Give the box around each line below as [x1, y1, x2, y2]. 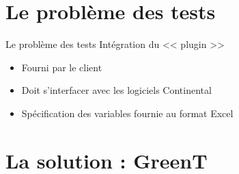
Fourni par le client [21, 60, 102, 74]
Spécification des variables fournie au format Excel [21, 105, 234, 120]
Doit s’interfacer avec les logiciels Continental [21, 83, 212, 97]
